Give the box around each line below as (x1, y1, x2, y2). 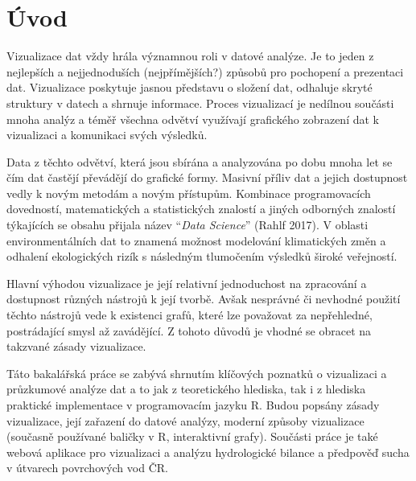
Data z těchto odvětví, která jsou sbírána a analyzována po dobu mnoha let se (6, 153, 393, 170)
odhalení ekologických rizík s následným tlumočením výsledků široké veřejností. (6, 248, 397, 265)
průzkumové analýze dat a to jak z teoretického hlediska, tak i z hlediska (6, 380, 366, 397)
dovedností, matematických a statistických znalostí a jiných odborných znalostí (6, 200, 396, 217)
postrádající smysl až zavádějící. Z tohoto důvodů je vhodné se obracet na (6, 322, 372, 339)
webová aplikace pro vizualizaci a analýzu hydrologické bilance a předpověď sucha (6, 443, 410, 460)
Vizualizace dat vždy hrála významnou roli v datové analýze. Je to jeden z (6, 47, 374, 64)
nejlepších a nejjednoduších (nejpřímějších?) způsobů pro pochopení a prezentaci (6, 63, 404, 80)
